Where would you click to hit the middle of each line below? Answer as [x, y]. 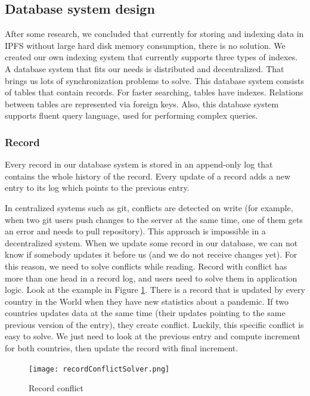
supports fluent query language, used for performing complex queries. [131, 115]
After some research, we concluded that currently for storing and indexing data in [154, 34]
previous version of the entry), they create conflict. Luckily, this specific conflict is [154, 324]
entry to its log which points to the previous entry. [97, 188]
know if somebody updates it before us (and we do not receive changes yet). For [151, 254]
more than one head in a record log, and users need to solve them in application [151, 278]
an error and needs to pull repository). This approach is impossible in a [135, 231]
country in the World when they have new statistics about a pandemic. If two [147, 301]
